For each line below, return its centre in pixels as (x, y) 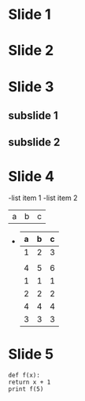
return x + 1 (30, 382)
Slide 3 (31, 86)
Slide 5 (31, 354)
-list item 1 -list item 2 (43, 198)
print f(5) (26, 389)
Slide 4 (31, 176)
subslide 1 (33, 115)
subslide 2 (34, 142)
